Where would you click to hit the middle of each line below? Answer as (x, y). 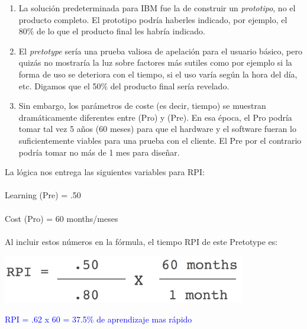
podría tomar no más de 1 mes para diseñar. (99, 152)
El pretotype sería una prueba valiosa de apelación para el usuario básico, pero (160, 51)
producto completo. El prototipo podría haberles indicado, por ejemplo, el (153, 19)
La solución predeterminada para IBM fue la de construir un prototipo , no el (157, 8)
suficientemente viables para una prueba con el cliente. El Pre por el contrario (160, 140)
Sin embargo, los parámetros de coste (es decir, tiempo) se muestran (142, 106)
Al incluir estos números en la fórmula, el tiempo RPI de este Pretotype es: (141, 241)
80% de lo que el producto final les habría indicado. (112, 31)
